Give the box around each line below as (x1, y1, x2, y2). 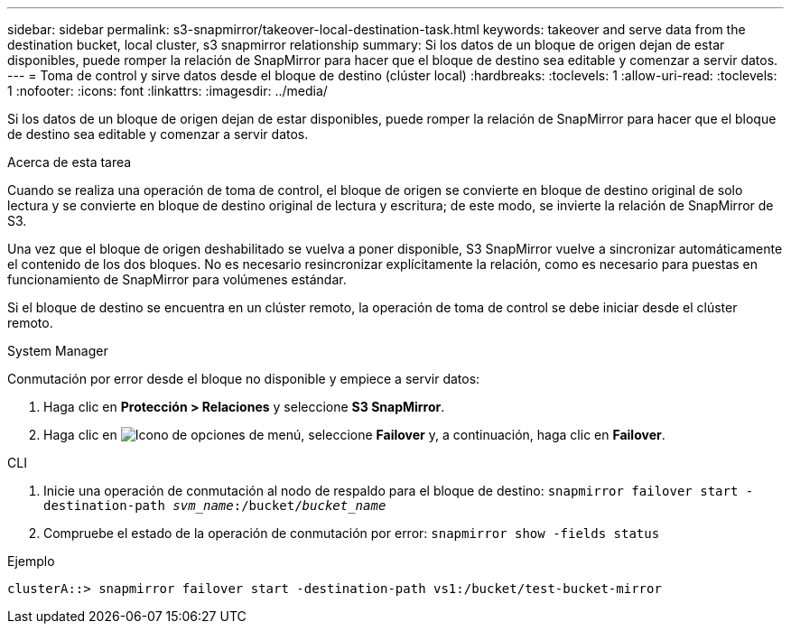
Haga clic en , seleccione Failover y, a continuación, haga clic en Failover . (43, 427, 665, 442)
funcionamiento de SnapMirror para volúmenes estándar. (7, 272, 347, 287)
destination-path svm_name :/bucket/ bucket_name (43, 498, 386, 513)
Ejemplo (7, 553, 55, 569)
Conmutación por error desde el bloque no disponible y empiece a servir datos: (7, 371, 480, 386)
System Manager (7, 343, 108, 358)
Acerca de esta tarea (7, 154, 132, 170)
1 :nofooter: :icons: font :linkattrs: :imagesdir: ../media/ (7, 83, 328, 98)
